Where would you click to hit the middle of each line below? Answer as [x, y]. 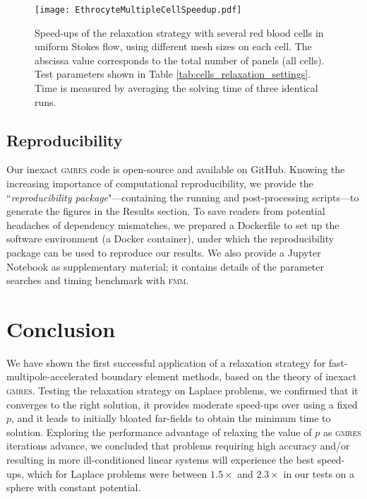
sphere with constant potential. [74, 487]
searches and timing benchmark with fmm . [98, 280]
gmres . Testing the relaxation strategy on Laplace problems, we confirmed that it [182, 391]
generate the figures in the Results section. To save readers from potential [166, 211]
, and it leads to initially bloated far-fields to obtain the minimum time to [171, 418]
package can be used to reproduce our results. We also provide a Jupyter [164, 252]
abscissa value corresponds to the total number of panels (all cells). [180, 60]
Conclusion [61, 328]
